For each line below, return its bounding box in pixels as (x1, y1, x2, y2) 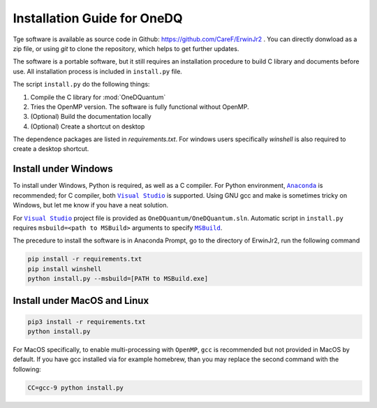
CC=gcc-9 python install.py (27, 384, 124, 391)
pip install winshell (27, 265, 102, 272)
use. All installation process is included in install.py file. (13, 67, 183, 75)
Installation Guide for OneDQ (13, 10, 183, 26)
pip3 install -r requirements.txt (27, 318, 146, 326)
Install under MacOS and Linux (13, 295, 149, 307)
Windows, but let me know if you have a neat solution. (13, 201, 169, 210)
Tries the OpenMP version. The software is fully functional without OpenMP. (30, 102, 249, 111)
